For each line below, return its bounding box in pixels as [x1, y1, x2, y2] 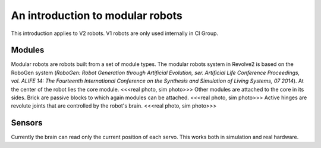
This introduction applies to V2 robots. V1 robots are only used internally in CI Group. [11, 30, 219, 37]
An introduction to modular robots [11, 9, 182, 22]
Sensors [11, 118, 43, 128]
